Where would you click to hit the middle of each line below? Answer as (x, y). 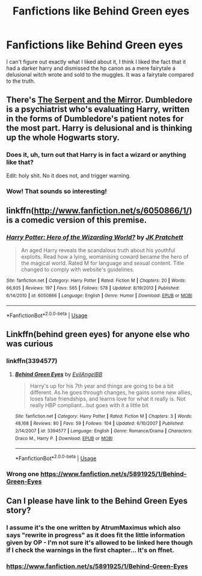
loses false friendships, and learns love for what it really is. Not (108, 399)
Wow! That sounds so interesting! (57, 191)
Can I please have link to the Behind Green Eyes (97, 501)
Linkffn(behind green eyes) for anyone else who (98, 334)
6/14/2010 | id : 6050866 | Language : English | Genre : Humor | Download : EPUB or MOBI (99, 296)
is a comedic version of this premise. (77, 220)
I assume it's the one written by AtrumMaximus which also (93, 528)
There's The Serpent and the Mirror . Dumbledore (99, 100)
